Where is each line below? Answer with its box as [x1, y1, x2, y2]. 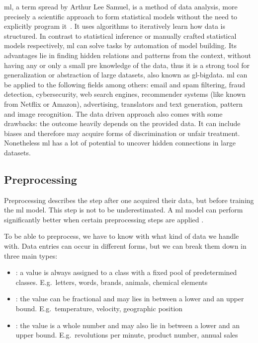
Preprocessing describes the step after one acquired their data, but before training [4, 195, 254, 205]
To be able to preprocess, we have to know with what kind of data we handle [4, 231, 239, 241]
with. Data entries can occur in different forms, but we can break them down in [4, 241, 247, 251]
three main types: [4, 250, 58, 261]
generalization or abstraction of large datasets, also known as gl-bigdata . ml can [4, 69, 248, 80]
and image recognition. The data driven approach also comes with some [4, 108, 223, 119]
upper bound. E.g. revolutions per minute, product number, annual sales [15, 330, 238, 340]
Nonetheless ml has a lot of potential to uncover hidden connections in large [4, 137, 236, 148]
